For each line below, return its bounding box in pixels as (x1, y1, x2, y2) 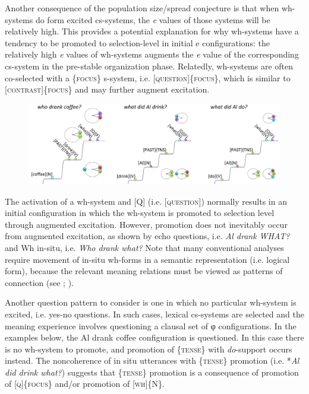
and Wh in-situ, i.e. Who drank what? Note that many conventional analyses (5, 241, 284, 253)
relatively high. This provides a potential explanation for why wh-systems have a (5, 25, 299, 37)
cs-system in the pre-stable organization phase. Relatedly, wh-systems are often (5, 59, 294, 72)
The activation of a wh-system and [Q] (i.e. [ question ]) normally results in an (5, 195, 287, 207)
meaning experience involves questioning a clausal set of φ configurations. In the (5, 319, 297, 332)
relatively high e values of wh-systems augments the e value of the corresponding (5, 48, 299, 61)
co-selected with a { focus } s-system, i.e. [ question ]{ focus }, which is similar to (5, 71, 291, 84)
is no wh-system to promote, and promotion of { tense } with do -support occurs (5, 342, 292, 355)
